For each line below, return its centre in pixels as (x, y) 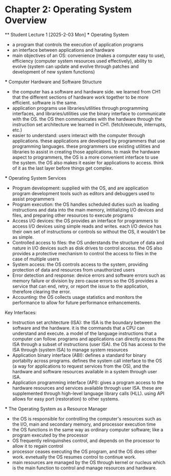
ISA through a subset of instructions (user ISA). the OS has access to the (89, 344)
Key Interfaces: (21, 312)
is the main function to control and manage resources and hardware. (84, 468)
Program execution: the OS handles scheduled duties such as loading (85, 204)
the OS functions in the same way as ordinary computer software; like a (88, 429)
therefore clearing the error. (41, 292)
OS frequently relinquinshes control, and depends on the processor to (86, 441)
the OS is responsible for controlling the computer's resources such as (87, 418)
